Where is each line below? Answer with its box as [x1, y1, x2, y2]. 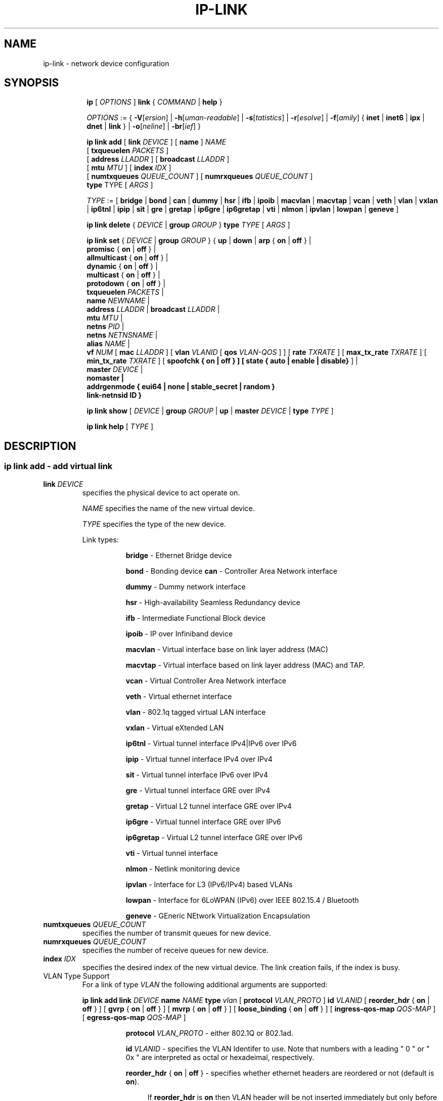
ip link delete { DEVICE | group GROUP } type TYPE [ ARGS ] [86, 220, 290, 230]
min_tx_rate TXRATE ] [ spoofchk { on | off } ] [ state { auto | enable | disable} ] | [86, 356, 358, 365]
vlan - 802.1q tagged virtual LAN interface [125, 707, 266, 716]
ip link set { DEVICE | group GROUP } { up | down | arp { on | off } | [86, 236, 312, 245]
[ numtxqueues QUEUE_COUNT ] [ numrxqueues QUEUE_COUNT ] [86, 172, 313, 181]
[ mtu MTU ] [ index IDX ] [86, 163, 171, 172]
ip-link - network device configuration [43, 59, 169, 68]
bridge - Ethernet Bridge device [125, 550, 232, 560]
